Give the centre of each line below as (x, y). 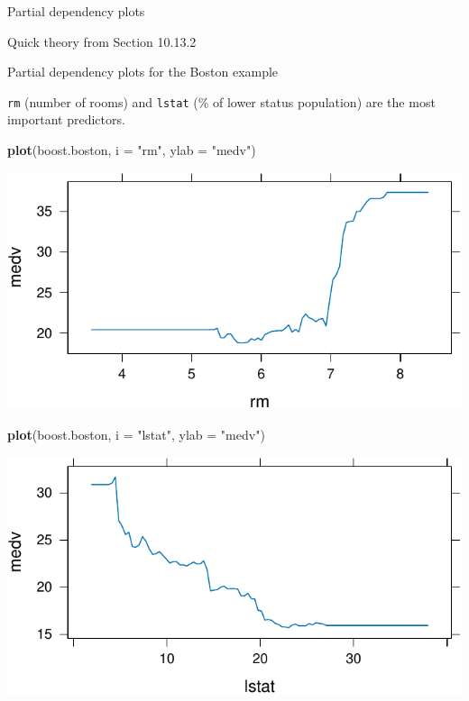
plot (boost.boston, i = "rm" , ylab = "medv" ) (132, 150)
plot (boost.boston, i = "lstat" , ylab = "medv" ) (136, 435)
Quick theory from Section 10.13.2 (102, 41)
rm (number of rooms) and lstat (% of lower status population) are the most (221, 101)
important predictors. (66, 119)
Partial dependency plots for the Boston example (143, 72)
